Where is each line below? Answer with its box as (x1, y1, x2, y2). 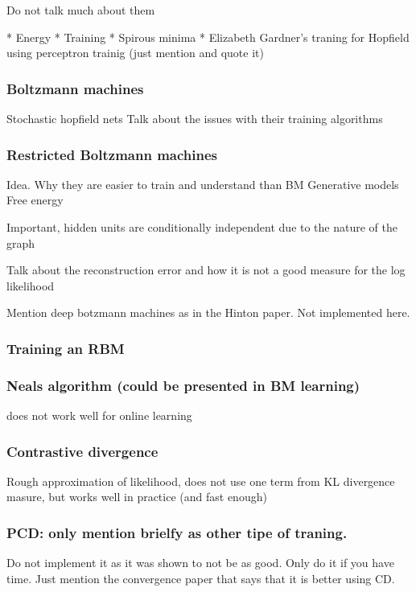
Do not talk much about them (6, 2, 155, 18)
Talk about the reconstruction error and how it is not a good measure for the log (6, 261, 406, 278)
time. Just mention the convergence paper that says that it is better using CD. (6, 569, 395, 586)
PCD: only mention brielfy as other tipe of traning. (6, 522, 348, 542)
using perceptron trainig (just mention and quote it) (6, 44, 264, 61)
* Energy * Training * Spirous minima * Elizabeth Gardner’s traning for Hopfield (6, 28, 410, 45)
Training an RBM (6, 338, 125, 358)
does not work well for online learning (6, 407, 192, 424)
